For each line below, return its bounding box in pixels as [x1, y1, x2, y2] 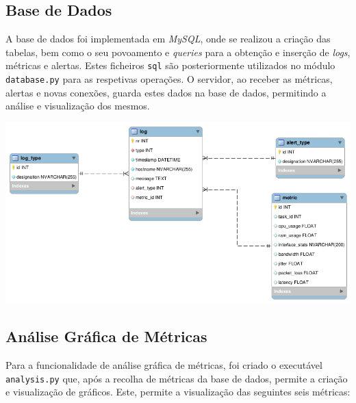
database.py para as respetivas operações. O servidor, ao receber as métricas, [5, 72, 333, 86]
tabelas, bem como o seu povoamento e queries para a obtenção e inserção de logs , [5, 44, 351, 59]
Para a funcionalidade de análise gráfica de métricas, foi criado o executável [5, 357, 322, 372]
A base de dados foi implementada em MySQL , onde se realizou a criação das [5, 31, 331, 46]
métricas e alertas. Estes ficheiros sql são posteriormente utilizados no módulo [5, 58, 335, 73]
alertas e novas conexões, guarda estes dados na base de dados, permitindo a [5, 85, 327, 99]
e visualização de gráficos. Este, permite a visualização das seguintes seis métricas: [5, 385, 351, 399]
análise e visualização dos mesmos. [5, 99, 150, 113]
